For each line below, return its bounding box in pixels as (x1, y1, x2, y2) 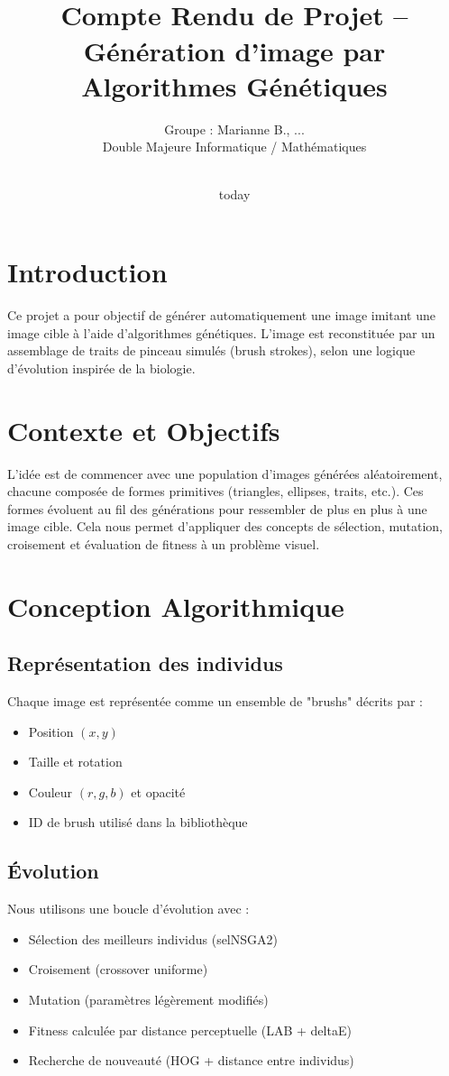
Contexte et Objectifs (7, 411, 280, 448)
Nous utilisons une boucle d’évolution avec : (7, 899, 250, 918)
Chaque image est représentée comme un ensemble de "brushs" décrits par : (7, 692, 423, 711)
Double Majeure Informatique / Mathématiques (102, 137, 367, 156)
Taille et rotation (28, 752, 123, 771)
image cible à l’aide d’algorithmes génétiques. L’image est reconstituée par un (7, 323, 435, 342)
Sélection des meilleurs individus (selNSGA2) (28, 929, 278, 948)
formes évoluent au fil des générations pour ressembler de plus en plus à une (7, 499, 427, 518)
